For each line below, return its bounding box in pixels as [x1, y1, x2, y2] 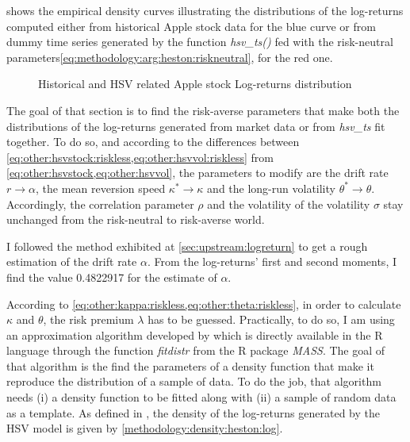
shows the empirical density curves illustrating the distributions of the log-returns [6, 2, 404, 18]
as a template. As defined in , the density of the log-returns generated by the [6, 404, 380, 421]
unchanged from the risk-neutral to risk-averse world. [6, 211, 265, 228]
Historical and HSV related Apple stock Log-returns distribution [38, 75, 352, 92]
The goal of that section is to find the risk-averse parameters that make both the [6, 102, 400, 118]
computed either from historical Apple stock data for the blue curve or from [6, 17, 376, 34]
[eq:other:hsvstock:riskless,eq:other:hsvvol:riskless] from [6, 148, 274, 165]
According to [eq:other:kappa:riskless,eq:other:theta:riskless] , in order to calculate [6, 295, 401, 312]
